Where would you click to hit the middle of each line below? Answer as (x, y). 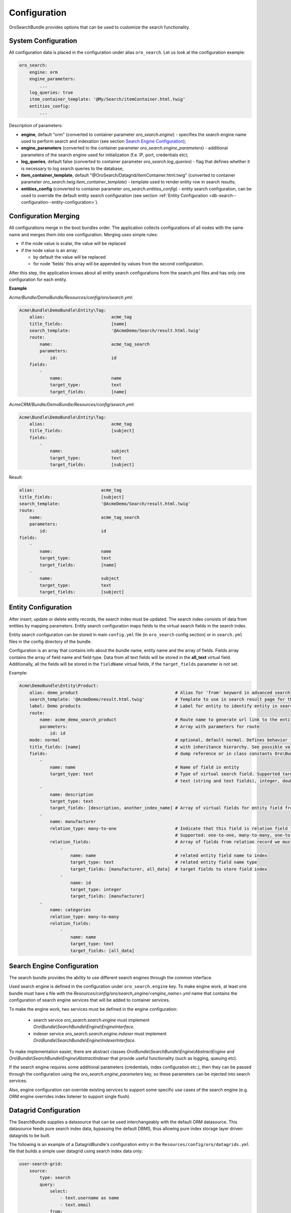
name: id (81, 883)
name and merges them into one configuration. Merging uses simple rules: (83, 234)
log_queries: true (51, 92)
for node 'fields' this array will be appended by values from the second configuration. (119, 264)
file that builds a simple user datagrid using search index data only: (76, 1151)
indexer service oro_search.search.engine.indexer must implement (100, 1033)
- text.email (75, 1205)
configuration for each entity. (38, 279)
